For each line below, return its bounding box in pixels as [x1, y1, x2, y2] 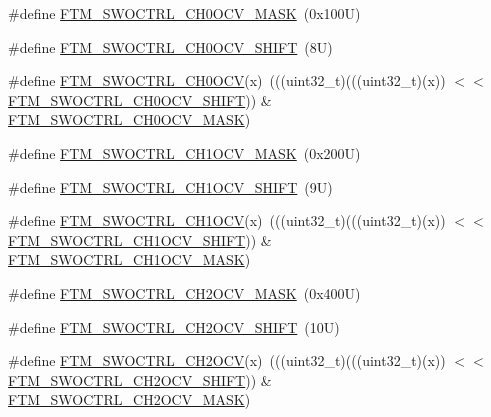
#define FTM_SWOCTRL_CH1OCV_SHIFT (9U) [8, 176, 333, 197]
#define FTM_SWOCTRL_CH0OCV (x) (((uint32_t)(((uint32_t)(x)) [8, 70, 446, 91]
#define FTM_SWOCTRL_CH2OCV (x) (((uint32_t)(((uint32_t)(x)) [8, 350, 446, 371]
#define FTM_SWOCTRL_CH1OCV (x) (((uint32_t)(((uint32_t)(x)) [8, 210, 446, 231]
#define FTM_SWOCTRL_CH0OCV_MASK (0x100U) [8, 3, 361, 23]
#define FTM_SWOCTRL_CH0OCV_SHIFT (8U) [8, 36, 333, 57]
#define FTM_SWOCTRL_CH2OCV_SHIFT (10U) [8, 316, 340, 337]
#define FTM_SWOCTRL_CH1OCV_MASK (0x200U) [8, 142, 361, 163]
